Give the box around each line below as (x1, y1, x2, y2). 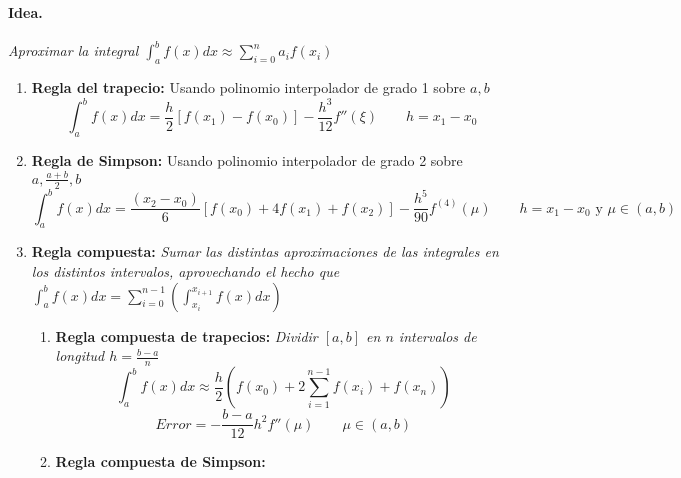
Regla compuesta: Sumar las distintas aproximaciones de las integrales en (31, 241, 499, 262)
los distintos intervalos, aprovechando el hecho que (31, 261, 340, 282)
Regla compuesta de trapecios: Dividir (55, 325, 318, 346)
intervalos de (398, 325, 477, 346)
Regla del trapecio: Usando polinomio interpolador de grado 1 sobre (31, 77, 466, 98)
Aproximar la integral (8, 40, 139, 61)
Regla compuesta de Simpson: (55, 451, 266, 472)
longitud (55, 345, 105, 366)
